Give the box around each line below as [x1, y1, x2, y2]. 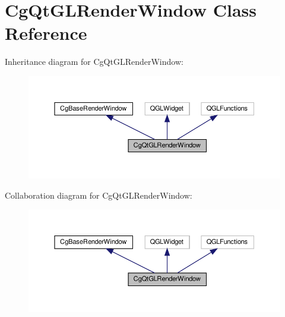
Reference [5, 21, 87, 45]
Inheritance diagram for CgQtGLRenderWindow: [5, 55, 183, 68]
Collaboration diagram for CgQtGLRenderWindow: [5, 189, 192, 201]
